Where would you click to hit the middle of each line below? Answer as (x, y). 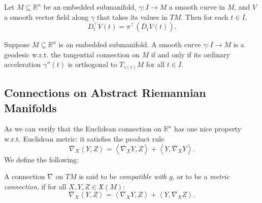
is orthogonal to (92, 64)
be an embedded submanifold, (90, 7)
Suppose (17, 44)
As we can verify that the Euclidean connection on (83, 129)
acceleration (23, 64)
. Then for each (205, 16)
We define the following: (42, 159)
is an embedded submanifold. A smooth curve (130, 44)
